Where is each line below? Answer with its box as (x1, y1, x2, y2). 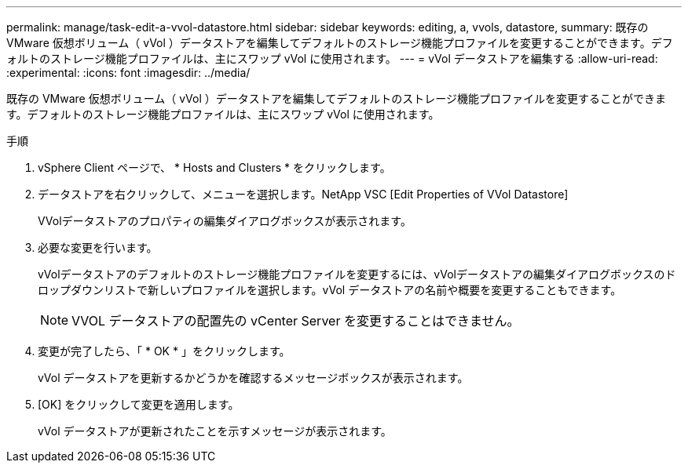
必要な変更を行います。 (38, 241, 158, 254)
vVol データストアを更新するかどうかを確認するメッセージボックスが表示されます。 (38, 371, 469, 384)
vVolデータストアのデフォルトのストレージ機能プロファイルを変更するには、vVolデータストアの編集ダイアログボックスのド (38, 267, 676, 281)
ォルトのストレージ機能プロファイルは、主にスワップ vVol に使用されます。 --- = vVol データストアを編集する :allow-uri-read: (6, 52, 658, 65)
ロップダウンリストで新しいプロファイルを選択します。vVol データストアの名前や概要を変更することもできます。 (38, 283, 622, 296)
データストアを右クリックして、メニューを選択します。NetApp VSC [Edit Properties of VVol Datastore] (38, 187, 569, 201)
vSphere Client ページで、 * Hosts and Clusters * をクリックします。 (38, 161, 391, 174)
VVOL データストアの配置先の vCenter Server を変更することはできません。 (71, 313, 520, 329)
